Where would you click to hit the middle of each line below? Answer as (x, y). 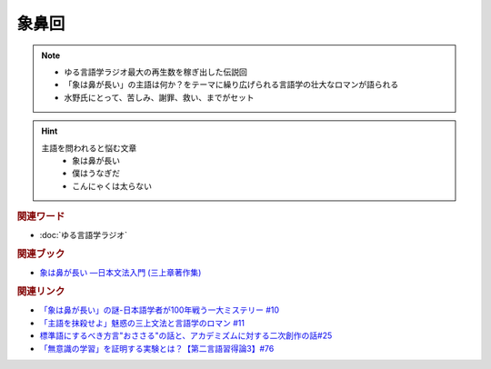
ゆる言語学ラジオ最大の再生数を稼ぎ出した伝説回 (155, 72)
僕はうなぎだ (96, 174)
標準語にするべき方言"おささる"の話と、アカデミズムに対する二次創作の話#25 (186, 335)
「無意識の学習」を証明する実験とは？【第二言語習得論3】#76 (157, 348)
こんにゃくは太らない (112, 185)
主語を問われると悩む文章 (89, 148)
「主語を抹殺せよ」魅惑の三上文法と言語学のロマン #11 (142, 323)
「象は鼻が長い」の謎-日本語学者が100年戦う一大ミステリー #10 (160, 310)
